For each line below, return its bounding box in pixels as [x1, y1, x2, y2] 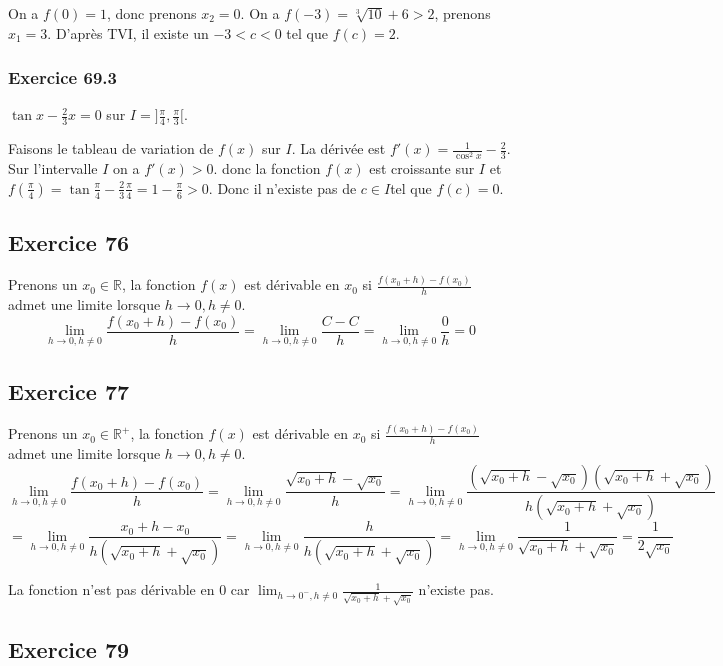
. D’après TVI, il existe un [47, 22, 209, 43]
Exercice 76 [8, 227, 130, 258]
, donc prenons [107, 3, 197, 23]
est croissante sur [369, 158, 475, 179]
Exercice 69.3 [8, 65, 117, 90]
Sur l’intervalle [8, 158, 98, 179]
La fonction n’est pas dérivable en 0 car [8, 579, 250, 600]
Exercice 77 [8, 375, 130, 406]
